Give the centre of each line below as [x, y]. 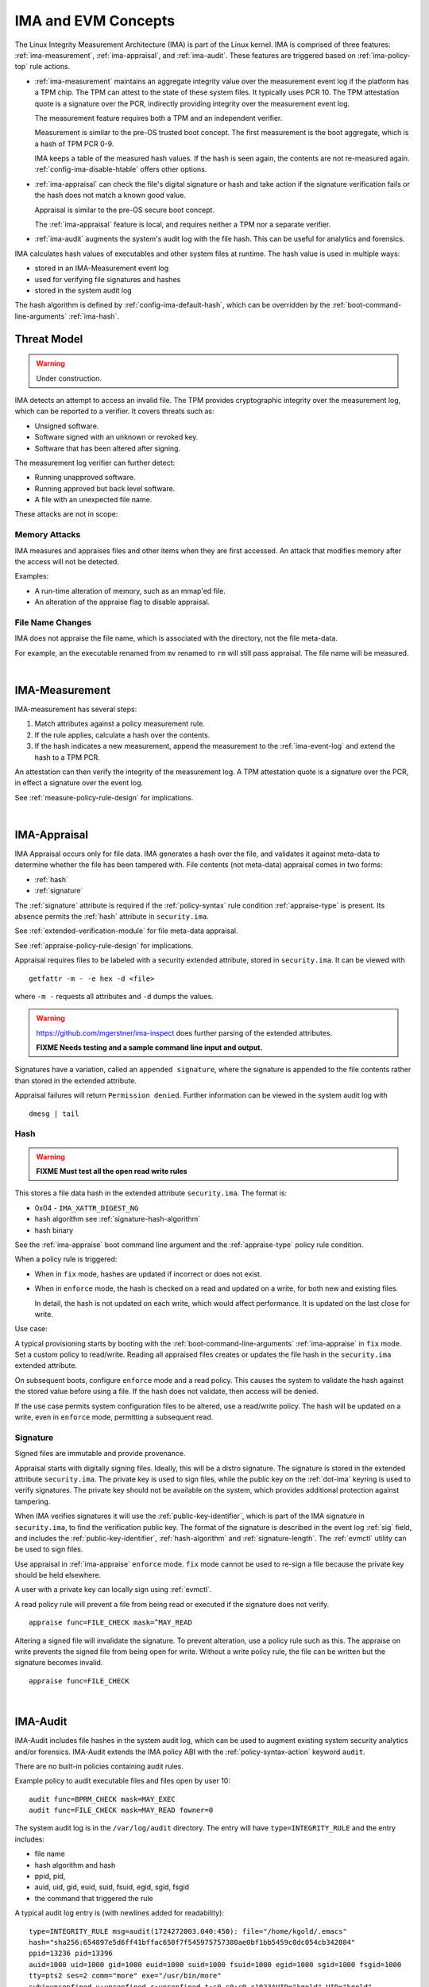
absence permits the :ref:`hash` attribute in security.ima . [112, 916]
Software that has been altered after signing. [108, 448]
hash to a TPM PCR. [68, 757]
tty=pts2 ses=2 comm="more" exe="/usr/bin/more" [125, 1976]
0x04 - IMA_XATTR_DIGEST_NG [87, 1207]
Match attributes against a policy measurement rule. [120, 724]
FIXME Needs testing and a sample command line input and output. [149, 1048]
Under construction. [69, 378]
